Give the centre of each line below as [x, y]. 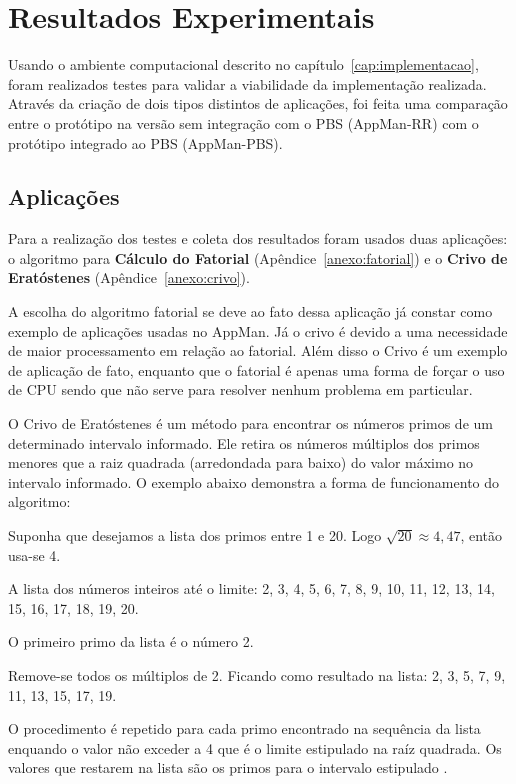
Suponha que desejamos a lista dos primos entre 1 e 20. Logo [195, 535]
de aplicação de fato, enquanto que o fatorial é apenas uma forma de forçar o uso [256, 369]
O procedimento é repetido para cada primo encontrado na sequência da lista [244, 728]
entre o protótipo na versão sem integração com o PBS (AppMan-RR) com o [243, 122]
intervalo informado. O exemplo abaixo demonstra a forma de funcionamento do [254, 481]
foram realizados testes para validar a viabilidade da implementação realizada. [247, 83]
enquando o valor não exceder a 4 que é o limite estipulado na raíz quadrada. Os [255, 747]
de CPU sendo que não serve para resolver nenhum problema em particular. [240, 389]
